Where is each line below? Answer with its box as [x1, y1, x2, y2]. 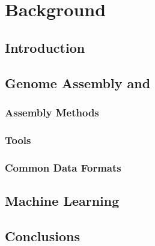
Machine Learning [5, 191, 120, 209]
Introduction [5, 38, 85, 56]
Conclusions [5, 226, 81, 245]
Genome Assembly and [5, 73, 151, 92]
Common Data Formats [5, 160, 121, 175]
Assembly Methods [5, 104, 99, 119]
